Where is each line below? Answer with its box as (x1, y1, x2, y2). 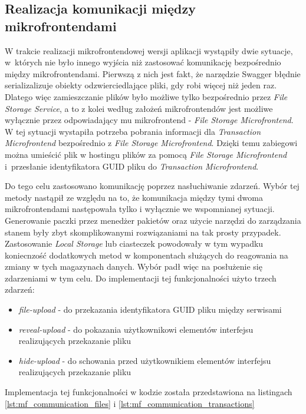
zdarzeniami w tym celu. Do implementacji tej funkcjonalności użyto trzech (5, 271, 277, 284)
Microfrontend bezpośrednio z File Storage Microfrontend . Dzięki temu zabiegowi (5, 137, 298, 149)
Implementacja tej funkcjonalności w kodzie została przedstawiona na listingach (5, 386, 292, 398)
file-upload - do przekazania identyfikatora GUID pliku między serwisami (18, 303, 282, 316)
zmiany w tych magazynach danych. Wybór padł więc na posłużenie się (5, 260, 262, 273)
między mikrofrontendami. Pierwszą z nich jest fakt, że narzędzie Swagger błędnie (5, 67, 301, 80)
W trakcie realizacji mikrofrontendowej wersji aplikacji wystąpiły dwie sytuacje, (5, 44, 293, 57)
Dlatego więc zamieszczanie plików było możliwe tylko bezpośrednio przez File (5, 90, 288, 102)
